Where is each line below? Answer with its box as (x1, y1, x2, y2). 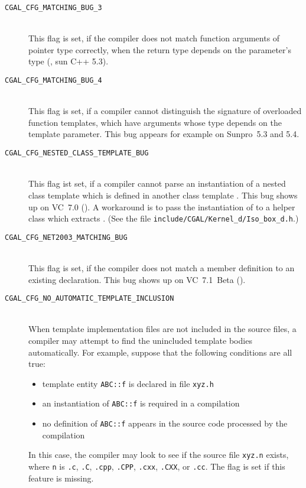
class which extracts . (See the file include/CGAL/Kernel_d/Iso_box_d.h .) (28, 212, 299, 225)
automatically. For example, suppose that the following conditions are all (28, 346, 292, 358)
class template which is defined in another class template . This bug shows (28, 188, 298, 201)
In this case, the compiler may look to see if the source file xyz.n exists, (28, 448, 289, 461)
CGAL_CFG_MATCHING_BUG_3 (5, 4, 102, 12)
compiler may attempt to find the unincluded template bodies (28, 334, 252, 347)
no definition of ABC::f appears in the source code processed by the (42, 417, 288, 430)
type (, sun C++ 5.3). (28, 55, 109, 67)
